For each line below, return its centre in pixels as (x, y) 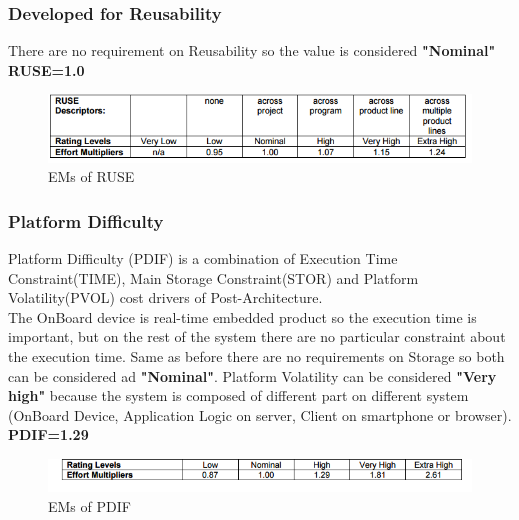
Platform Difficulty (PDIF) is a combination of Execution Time (203, 258)
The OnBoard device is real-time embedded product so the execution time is (242, 316)
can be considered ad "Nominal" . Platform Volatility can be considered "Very (252, 375)
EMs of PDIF (89, 505)
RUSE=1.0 (46, 69)
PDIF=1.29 (48, 434)
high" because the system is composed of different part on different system (238, 395)
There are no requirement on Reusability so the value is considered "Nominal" (252, 50)
